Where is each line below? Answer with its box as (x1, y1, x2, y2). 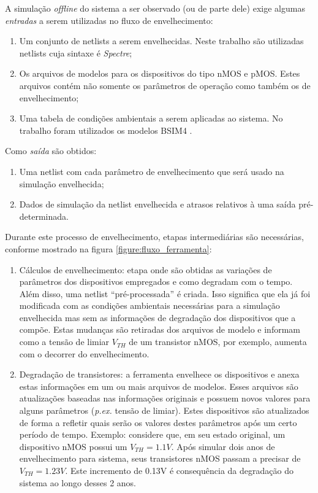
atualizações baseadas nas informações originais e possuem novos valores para (19, 392, 311, 405)
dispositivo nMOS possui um (19, 440, 127, 452)
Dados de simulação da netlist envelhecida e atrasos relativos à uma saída (19, 198, 296, 211)
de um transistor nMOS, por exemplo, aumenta (129, 335, 307, 348)
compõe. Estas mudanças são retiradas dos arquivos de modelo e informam (19, 323, 300, 336)
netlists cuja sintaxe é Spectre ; (19, 46, 132, 59)
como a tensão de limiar (19, 335, 110, 348)
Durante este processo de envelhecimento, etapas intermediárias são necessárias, (5, 230, 304, 243)
